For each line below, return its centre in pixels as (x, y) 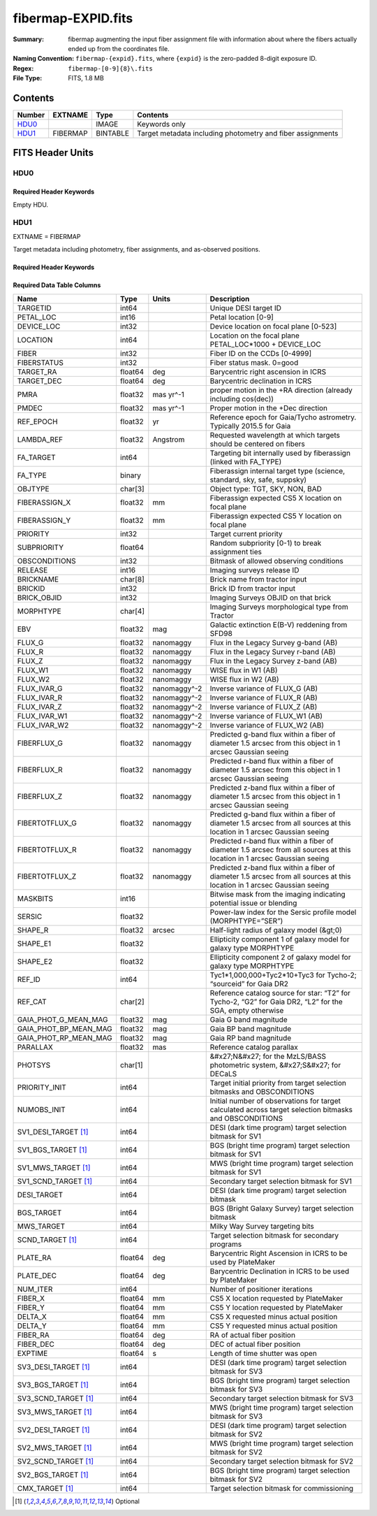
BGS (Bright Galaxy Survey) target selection (282, 1208)
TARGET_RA (37, 372)
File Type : (28, 78)
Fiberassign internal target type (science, (278, 470)
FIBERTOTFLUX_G (47, 823)
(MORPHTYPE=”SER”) (246, 921)
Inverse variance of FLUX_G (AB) (264, 688)
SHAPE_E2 (35, 961)
